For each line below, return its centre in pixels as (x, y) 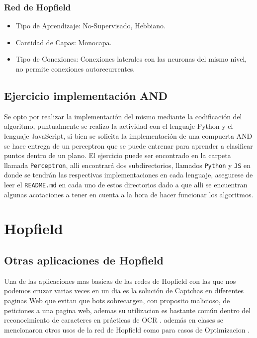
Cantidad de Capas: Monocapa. (64, 42)
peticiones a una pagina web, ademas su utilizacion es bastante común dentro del (128, 310)
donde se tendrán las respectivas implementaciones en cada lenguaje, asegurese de (128, 175)
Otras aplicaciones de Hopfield (84, 260)
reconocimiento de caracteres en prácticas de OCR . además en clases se (114, 320)
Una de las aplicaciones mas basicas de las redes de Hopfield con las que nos (120, 281)
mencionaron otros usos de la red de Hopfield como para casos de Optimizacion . (127, 329)
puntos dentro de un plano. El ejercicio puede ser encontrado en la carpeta (118, 155)
